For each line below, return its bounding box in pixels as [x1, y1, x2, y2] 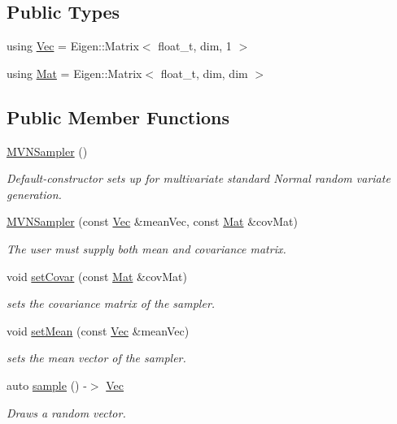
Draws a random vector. [7, 404, 126, 421]
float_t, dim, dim [160, 64, 248, 81]
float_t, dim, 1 [158, 37, 232, 54]
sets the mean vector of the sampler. [7, 349, 186, 366]
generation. [7, 185, 62, 202]
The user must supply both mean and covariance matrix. [7, 240, 286, 257]
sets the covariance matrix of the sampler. [7, 295, 216, 312]
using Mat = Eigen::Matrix [7, 64, 142, 81]
